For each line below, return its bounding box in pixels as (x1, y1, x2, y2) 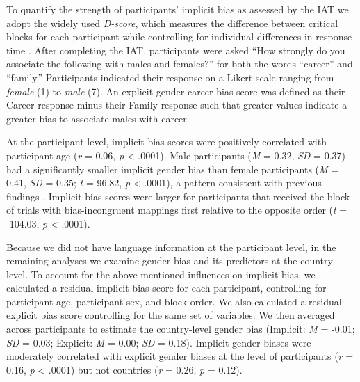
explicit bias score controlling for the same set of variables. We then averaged (6, 308, 335, 322)
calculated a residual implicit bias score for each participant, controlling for (6, 280, 327, 295)
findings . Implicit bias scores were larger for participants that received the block (6, 189, 350, 203)
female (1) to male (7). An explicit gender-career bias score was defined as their (6, 83, 345, 98)
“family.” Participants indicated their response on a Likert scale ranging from (6, 70, 334, 84)
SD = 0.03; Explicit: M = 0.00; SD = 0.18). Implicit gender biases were (6, 335, 311, 349)
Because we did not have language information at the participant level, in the (6, 239, 336, 254)
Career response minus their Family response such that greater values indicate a (6, 97, 347, 112)
